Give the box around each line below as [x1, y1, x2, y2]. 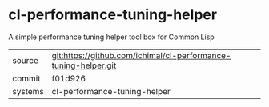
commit [12, 73, 41, 84]
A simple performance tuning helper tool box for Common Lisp [8, 32, 215, 42]
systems [12, 85, 44, 97]
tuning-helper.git [51, 60, 117, 71]
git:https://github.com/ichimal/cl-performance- [51, 50, 231, 61]
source [12, 54, 38, 65]
